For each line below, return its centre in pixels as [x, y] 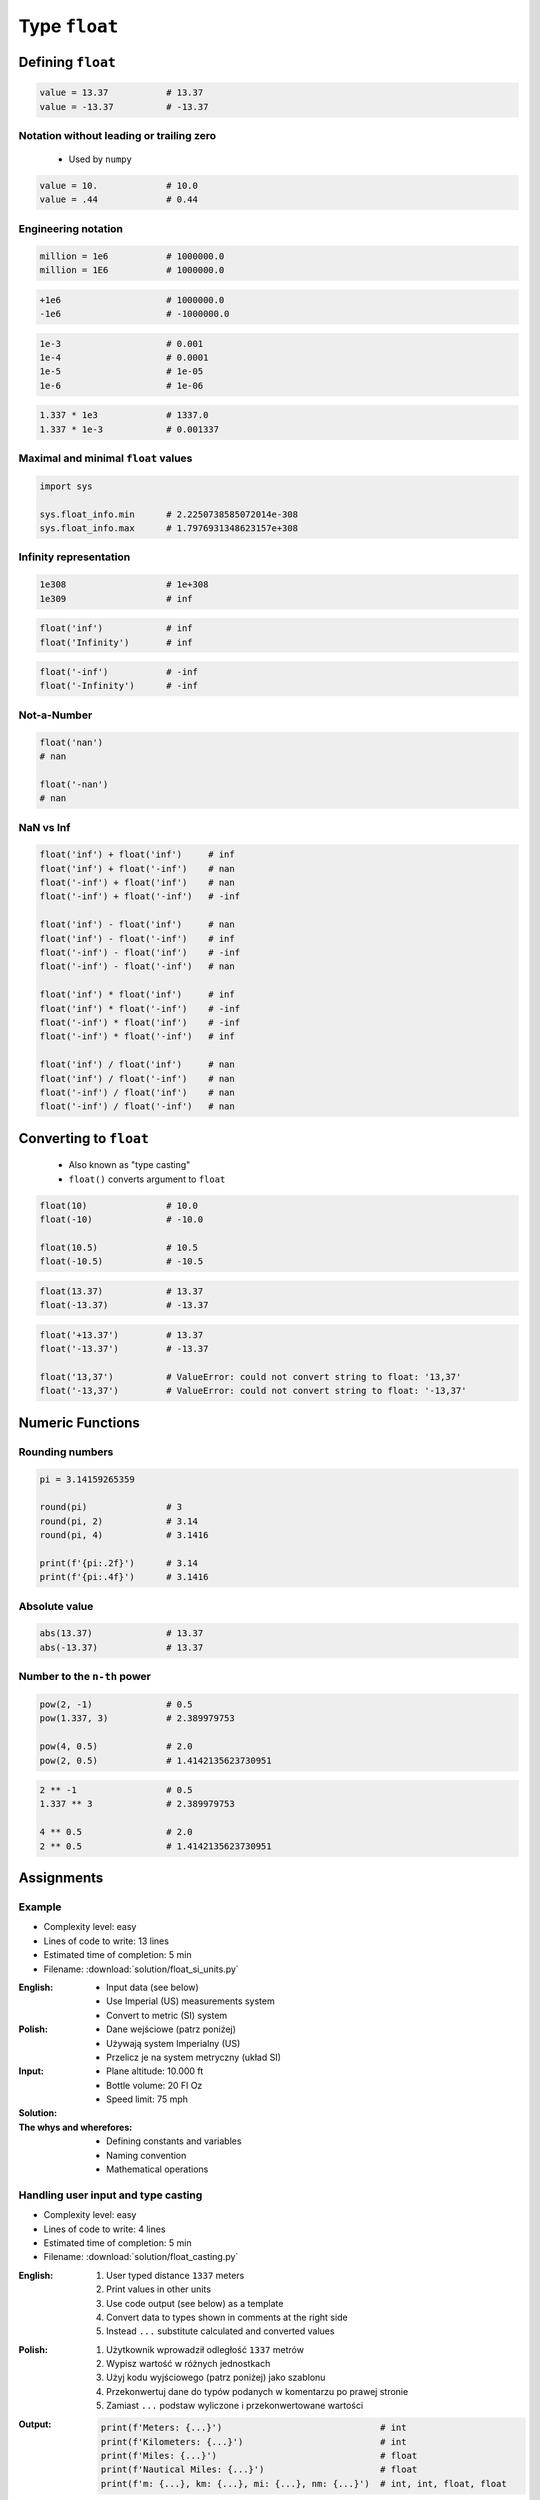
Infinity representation [74, 557]
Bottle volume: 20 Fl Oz [154, 2085]
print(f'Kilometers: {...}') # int [253, 2441]
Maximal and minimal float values [105, 458]
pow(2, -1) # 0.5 [116, 1704]
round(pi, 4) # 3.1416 [124, 1535]
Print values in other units [159, 2289]
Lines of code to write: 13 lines [106, 1941]
